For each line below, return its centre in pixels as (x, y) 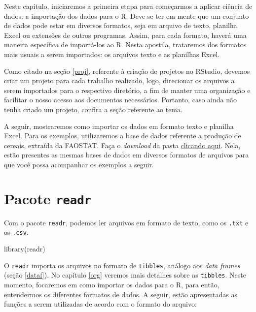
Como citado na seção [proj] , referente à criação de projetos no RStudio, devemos (127, 71)
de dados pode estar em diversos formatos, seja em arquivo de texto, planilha (121, 25)
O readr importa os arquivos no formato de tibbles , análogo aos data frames (122, 265)
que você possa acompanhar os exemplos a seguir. (79, 164)
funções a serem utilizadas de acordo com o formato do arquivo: (100, 304)
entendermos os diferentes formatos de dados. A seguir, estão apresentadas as (121, 294)
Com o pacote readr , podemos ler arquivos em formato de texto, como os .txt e (126, 222)
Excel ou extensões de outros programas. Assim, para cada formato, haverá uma (125, 35)
